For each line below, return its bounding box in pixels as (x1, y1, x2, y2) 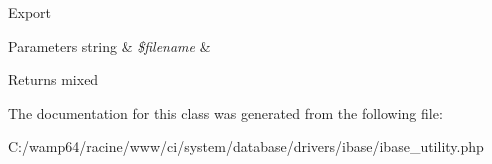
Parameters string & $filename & (8, 35, 211, 56)
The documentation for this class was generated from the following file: (8, 102, 443, 123)
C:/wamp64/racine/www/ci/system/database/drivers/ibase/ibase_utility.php (8, 136, 484, 157)
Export (8, 2, 52, 22)
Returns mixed (8, 69, 99, 90)
